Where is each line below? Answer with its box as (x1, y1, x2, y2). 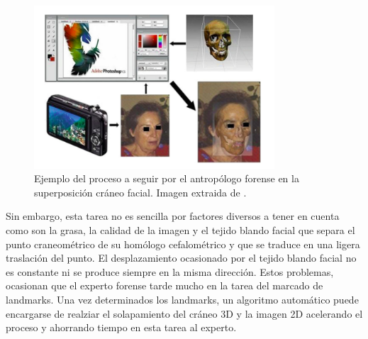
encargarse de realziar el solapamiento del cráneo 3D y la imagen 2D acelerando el (6, 306, 363, 321)
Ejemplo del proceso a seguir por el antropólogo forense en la (34, 171, 299, 186)
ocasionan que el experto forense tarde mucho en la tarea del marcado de (6, 278, 323, 293)
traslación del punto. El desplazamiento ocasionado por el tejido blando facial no (6, 250, 357, 265)
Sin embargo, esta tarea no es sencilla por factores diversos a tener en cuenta (6, 209, 340, 223)
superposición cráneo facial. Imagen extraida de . (34, 184, 247, 199)
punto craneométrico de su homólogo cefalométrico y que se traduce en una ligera (6, 236, 360, 251)
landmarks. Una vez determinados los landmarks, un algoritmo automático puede (6, 292, 359, 307)
